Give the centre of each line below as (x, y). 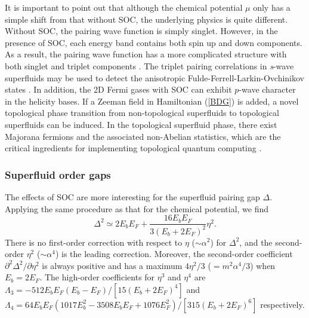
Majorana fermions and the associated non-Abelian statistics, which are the (143, 136)
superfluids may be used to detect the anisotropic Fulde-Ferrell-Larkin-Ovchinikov (155, 77)
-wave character (267, 89)
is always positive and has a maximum (112, 265)
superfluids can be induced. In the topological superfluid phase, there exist (141, 124)
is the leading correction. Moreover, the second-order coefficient (177, 254)
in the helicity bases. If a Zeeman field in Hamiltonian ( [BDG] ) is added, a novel (152, 101)
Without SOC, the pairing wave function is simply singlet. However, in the (141, 31)
